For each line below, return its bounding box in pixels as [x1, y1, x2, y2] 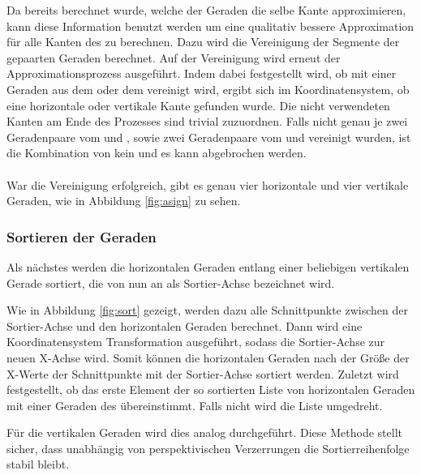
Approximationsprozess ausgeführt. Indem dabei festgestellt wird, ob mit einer [6, 65, 397, 82]
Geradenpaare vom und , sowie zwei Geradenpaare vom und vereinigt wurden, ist [6, 128, 411, 145]
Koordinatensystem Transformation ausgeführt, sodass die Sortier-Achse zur [6, 333, 385, 350]
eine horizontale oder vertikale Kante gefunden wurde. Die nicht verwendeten [6, 96, 390, 113]
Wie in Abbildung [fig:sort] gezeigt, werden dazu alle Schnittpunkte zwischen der [6, 302, 408, 319]
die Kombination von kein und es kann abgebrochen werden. [6, 144, 307, 161]
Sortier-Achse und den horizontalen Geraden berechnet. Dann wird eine [6, 317, 363, 334]
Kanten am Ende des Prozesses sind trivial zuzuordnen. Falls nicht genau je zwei [6, 113, 408, 130]
